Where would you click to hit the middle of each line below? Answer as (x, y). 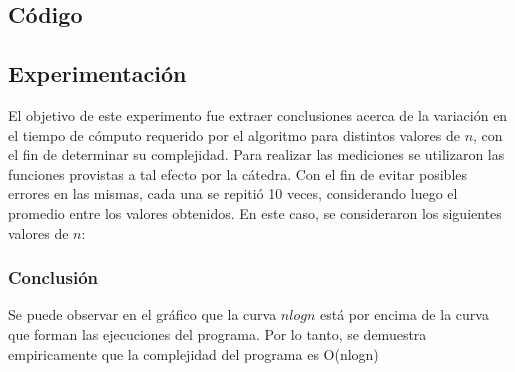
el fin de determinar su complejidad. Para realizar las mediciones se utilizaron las (256, 154)
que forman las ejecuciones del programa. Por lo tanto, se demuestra (217, 333)
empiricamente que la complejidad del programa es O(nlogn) (193, 353)
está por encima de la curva (404, 314)
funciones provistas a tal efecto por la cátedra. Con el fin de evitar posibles (238, 173)
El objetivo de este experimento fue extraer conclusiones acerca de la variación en (258, 114)
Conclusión (53, 277)
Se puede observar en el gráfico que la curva (142, 314)
